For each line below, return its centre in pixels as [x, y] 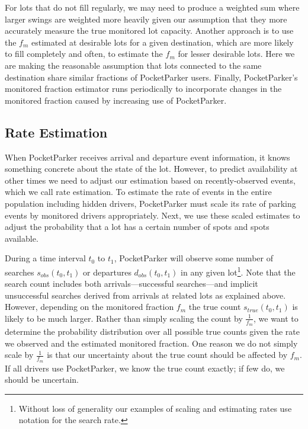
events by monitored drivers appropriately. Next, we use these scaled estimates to [153, 215]
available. [22, 238]
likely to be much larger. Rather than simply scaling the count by [124, 318]
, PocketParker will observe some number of [193, 258]
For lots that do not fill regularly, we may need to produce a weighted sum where [152, 7]
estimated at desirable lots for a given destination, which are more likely [163, 42]
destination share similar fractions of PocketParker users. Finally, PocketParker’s [151, 77]
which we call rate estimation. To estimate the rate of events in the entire [138, 192]
